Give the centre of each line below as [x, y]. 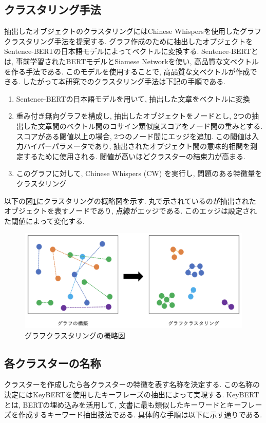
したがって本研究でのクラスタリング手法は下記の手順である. [124, 81]
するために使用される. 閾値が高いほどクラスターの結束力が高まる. [134, 156]
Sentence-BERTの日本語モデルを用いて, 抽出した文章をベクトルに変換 [133, 98]
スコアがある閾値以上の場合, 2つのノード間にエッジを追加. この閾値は [134, 136]
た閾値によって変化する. [44, 220]
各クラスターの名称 [53, 363]
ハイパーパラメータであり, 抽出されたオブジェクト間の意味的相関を [137, 146]
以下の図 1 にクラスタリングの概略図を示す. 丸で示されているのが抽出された [130, 200]
